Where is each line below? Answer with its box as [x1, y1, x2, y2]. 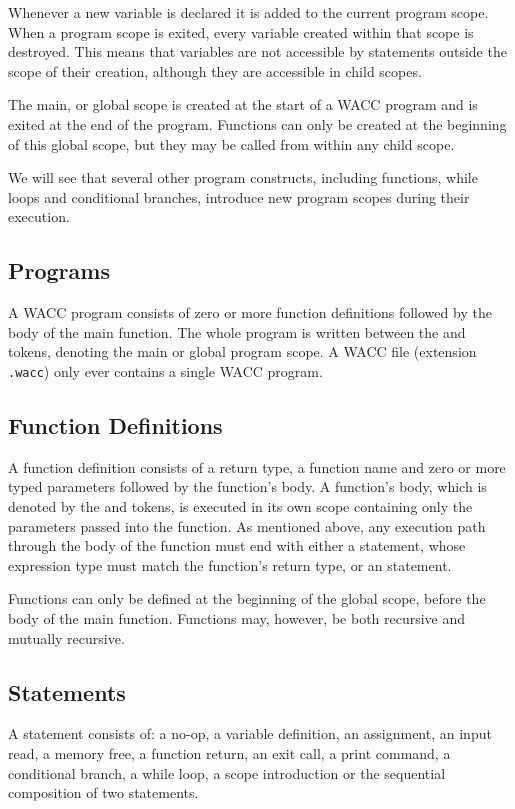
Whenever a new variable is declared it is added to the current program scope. [8, 2, 489, 22]
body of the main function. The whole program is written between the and [8, 321, 466, 342]
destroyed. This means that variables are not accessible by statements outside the [8, 41, 507, 62]
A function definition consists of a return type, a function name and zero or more [8, 456, 506, 477]
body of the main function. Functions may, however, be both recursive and [8, 607, 466, 628]
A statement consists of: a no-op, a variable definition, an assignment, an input [8, 723, 492, 744]
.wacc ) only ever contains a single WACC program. [8, 360, 323, 381]
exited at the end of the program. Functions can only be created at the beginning [8, 113, 507, 134]
